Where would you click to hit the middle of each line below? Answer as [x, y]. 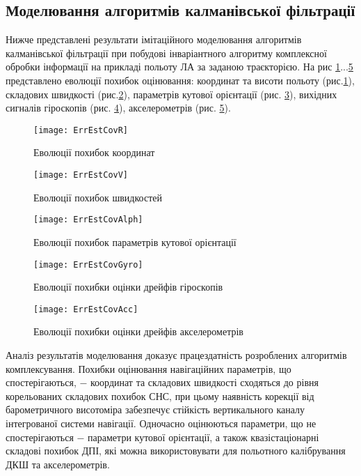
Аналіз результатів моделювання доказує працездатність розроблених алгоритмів [176, 355]
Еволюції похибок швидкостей [98, 197]
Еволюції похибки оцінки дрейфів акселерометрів [138, 331]
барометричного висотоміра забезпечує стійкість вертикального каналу [155, 409]
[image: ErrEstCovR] [81, 130]
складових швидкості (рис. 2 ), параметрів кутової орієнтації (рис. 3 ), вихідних [171, 94]
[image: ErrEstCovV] [81, 175]
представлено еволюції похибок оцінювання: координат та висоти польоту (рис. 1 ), [180, 80]
